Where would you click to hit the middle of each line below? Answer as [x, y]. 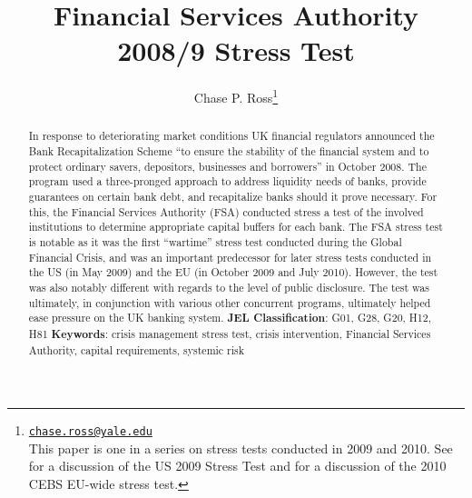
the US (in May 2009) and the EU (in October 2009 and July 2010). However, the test [233, 272]
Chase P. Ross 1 [236, 96]
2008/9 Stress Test [236, 50]
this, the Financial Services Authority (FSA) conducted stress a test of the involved [226, 211]
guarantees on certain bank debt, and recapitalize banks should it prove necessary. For [233, 196]
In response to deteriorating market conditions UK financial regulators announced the [231, 136]
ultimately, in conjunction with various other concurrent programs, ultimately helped [230, 302]
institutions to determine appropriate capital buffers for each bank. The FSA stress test [236, 227]
